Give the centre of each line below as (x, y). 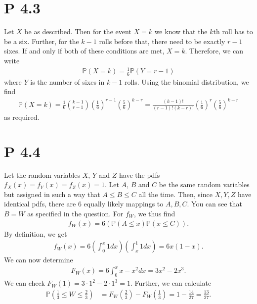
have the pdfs (140, 175)
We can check (24, 283)
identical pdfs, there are (40, 204)
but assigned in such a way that (52, 194)
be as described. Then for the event (78, 31)
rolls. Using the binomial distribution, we (187, 81)
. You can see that (214, 204)
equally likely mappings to (124, 204)
